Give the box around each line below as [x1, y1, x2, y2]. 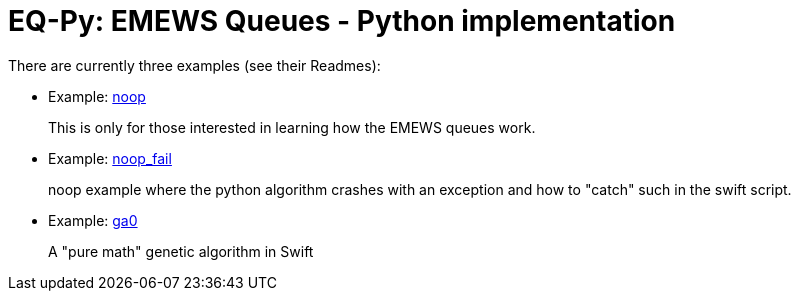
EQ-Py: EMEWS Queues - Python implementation [8, 4, 676, 38]
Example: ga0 [48, 211, 138, 229]
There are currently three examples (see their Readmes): [8, 56, 381, 74]
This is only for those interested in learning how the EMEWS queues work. [48, 118, 536, 136]
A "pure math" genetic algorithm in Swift [48, 242, 314, 260]
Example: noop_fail [48, 149, 172, 167]
